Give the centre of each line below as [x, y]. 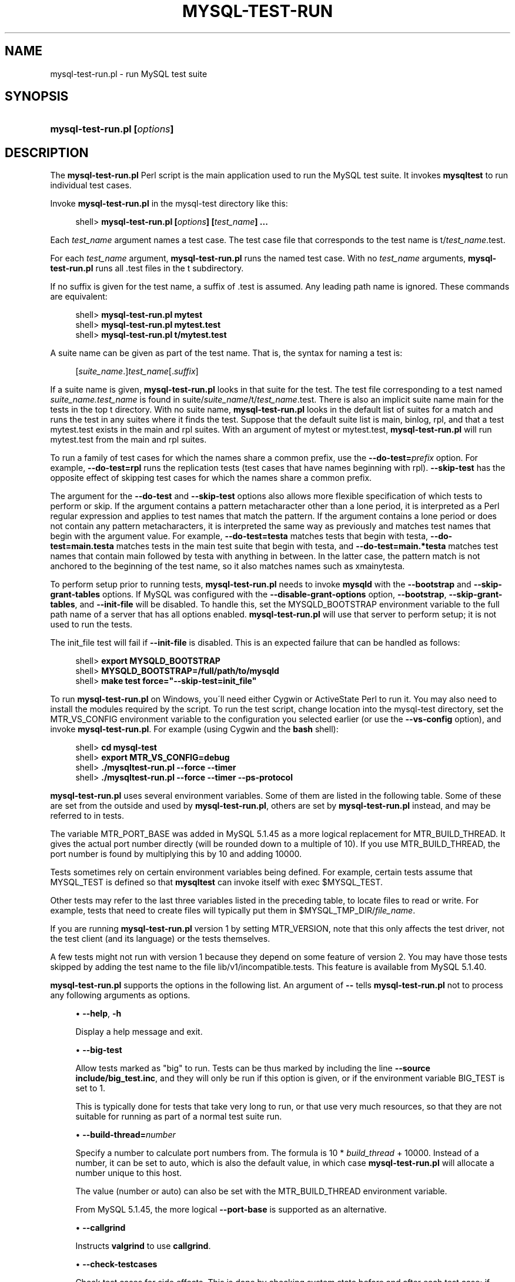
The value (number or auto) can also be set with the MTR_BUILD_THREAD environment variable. [261, 1191]
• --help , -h [98, 1014]
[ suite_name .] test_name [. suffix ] [137, 371]
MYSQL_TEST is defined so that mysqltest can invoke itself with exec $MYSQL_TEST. [217, 882]
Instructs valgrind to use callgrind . [143, 1246]
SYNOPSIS [37, 97]
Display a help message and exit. [139, 1032]
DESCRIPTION [47, 152]
